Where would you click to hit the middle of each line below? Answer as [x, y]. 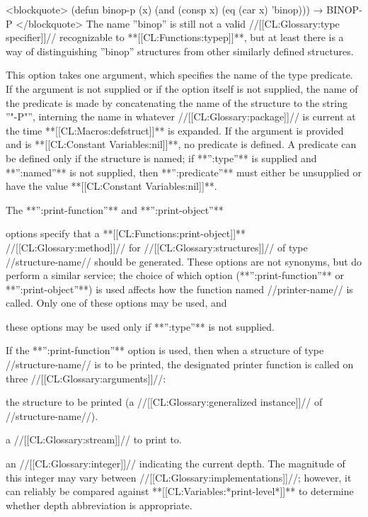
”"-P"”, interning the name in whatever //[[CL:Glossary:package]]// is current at [181, 117]
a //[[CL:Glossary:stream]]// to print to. [94, 439]
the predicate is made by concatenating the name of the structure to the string [177, 102]
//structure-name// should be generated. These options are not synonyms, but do [184, 261]
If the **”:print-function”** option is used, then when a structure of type [165, 350]
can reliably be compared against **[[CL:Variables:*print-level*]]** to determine [180, 491]
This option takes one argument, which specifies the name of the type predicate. [179, 75]
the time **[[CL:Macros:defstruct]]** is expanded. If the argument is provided [175, 130]
